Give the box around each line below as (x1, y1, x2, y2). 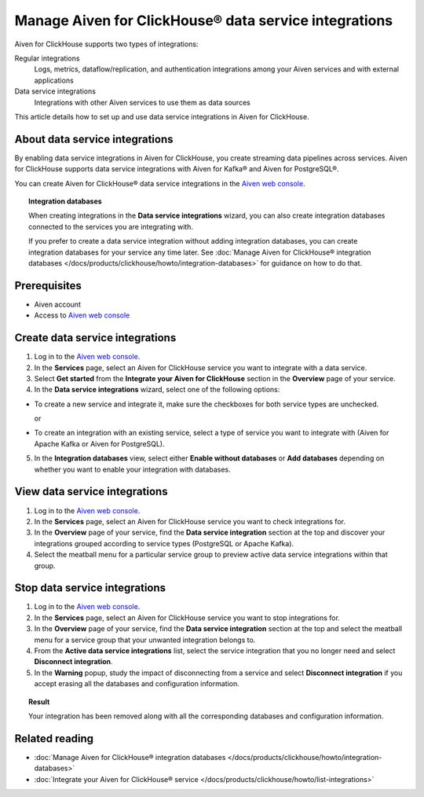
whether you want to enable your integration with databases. (34, 465, 231, 474)
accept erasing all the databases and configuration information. (34, 679, 239, 689)
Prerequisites (14, 279, 82, 292)
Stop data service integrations (14, 582, 166, 595)
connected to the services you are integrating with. (28, 222, 194, 231)
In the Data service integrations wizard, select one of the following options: (34, 385, 280, 395)
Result (28, 696, 50, 707)
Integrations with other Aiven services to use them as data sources (34, 97, 250, 107)
